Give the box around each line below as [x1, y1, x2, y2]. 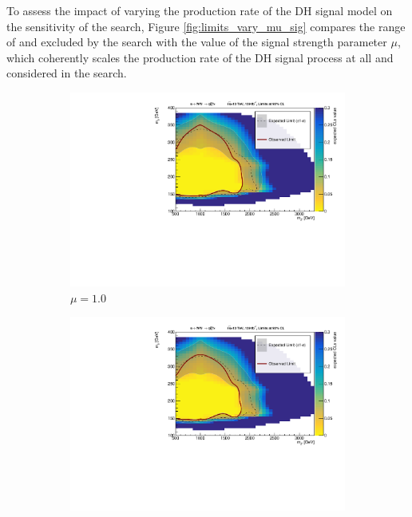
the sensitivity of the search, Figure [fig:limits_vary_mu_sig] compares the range [6, 18, 406, 34]
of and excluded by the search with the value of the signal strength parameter [6, 34, 387, 50]
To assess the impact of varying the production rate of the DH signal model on [6, 2, 393, 18]
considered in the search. [6, 65, 127, 81]
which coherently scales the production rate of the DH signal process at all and [6, 49, 394, 65]
